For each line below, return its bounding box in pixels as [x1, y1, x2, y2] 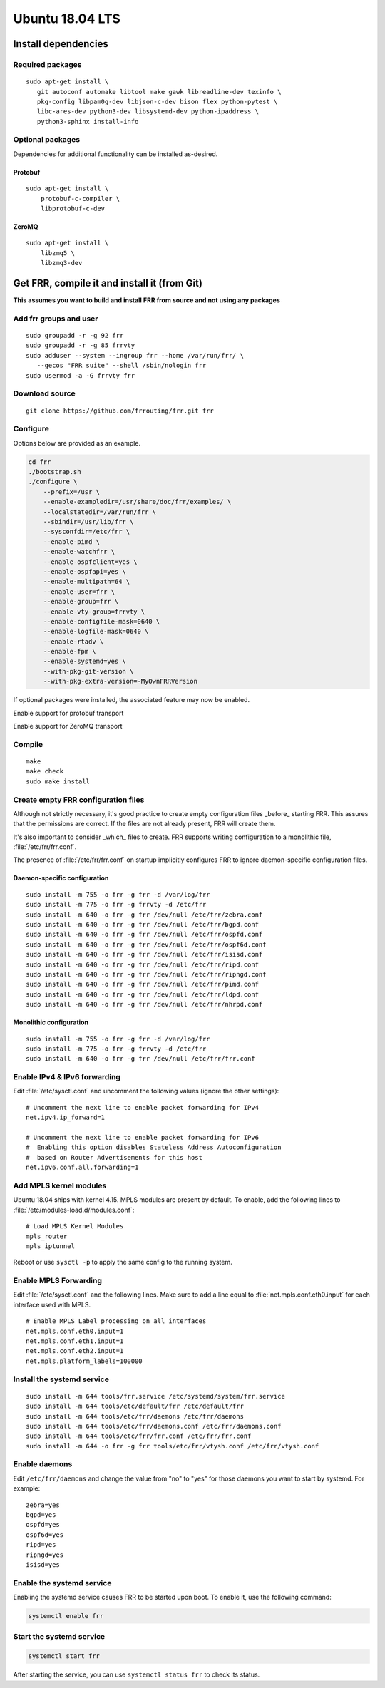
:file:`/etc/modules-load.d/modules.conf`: [13, 1205, 135, 1214]
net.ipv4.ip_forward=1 [26, 1113, 106, 1122]
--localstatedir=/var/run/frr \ [43, 508, 157, 516]
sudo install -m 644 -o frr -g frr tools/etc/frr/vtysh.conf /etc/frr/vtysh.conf [26, 1442, 319, 1450]
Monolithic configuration [13, 1018, 89, 1026]
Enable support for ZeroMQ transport [13, 722, 123, 731]
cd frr [28, 458, 51, 466]
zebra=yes [26, 1501, 60, 1509]
